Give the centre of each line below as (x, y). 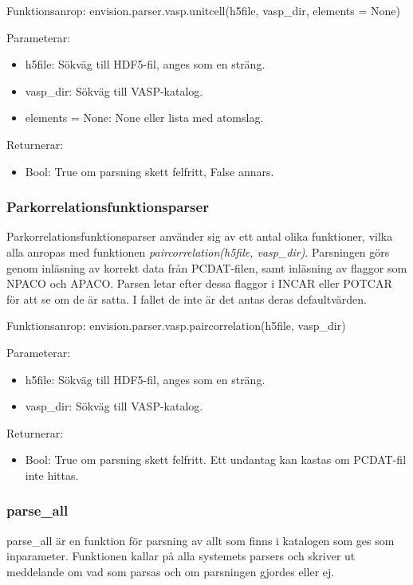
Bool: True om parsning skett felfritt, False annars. (149, 171)
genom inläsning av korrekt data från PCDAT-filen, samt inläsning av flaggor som (207, 267)
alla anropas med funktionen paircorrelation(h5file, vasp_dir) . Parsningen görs (198, 251)
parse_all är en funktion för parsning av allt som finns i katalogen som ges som (201, 540)
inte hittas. (52, 475)
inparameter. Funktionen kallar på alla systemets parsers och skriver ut (181, 556)
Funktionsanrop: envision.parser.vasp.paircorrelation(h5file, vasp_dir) (176, 326)
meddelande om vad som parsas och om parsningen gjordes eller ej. (171, 571)
